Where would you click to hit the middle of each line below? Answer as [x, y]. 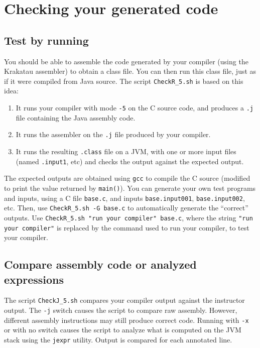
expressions [34, 279]
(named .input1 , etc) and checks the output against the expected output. [130, 161]
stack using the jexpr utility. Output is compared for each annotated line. [118, 339]
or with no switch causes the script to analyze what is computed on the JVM [123, 330]
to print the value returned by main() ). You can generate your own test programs [130, 188]
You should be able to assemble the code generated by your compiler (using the [126, 61]
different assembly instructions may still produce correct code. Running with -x [126, 320]
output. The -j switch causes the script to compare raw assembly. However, [121, 310]
